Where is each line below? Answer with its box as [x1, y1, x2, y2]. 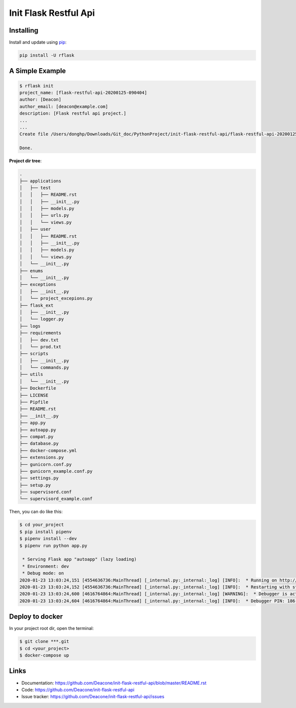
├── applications [19, 178, 62, 184]
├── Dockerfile [19, 385, 56, 391]
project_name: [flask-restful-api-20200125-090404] [19, 90, 148, 96]
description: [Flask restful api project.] [19, 111, 127, 116]
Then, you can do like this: [9, 509, 63, 515]
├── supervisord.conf [19, 489, 72, 495]
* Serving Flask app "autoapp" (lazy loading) [22, 556, 137, 562]
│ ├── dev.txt [19, 337, 59, 343]
